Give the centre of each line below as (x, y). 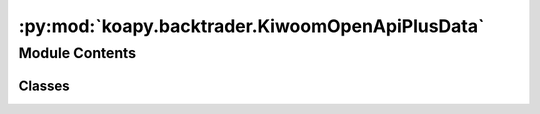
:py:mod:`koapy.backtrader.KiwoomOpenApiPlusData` (251, 26)
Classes (44, 85)
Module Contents (77, 53)
